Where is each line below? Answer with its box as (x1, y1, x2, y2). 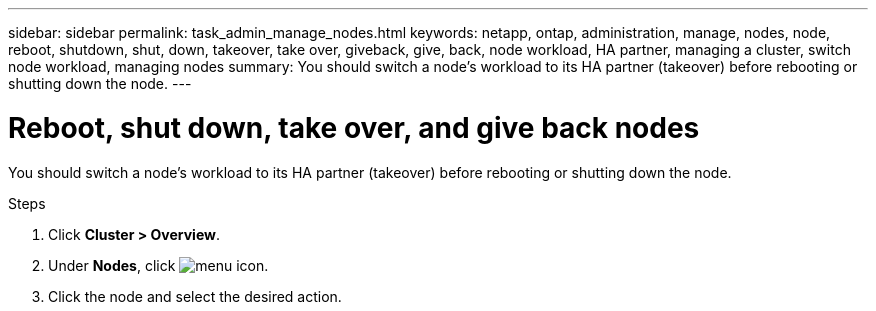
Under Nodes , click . (48, 256, 269, 274)
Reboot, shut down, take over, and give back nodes (8, 110, 700, 145)
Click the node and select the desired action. (48, 287, 342, 305)
